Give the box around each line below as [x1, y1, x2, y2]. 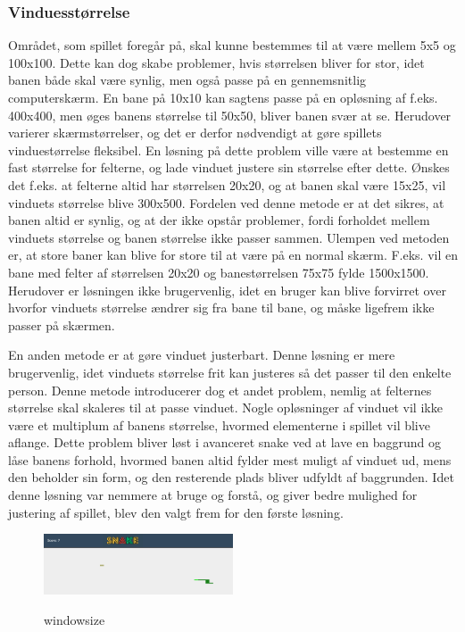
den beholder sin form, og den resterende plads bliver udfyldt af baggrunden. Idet [8, 468, 454, 486]
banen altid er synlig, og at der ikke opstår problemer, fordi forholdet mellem [8, 211, 430, 229]
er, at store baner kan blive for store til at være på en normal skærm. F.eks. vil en [8, 245, 459, 264]
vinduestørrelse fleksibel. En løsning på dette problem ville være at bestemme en [8, 140, 449, 159]
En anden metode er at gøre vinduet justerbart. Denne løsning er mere [8, 345, 395, 364]
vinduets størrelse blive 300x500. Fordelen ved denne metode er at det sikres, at [8, 193, 444, 212]
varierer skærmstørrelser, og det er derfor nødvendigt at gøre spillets [8, 123, 382, 142]
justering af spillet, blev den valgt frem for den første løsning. [8, 503, 344, 521]
